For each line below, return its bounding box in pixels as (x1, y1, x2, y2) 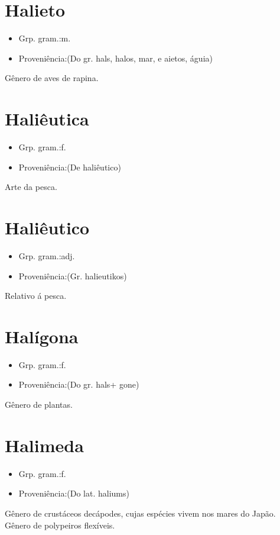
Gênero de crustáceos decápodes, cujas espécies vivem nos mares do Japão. (5, 507, 276, 519)
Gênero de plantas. (5, 398, 73, 411)
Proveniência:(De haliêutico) (18, 160, 121, 173)
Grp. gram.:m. (18, 32, 71, 44)
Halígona (5, 324, 79, 348)
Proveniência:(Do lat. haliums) (18, 487, 129, 499)
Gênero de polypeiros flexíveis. (5, 518, 115, 531)
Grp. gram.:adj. (18, 249, 75, 262)
